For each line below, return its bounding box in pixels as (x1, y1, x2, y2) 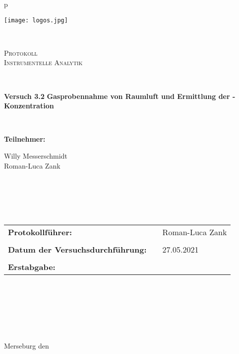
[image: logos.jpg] (4, 16, 68, 24)
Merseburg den (4, 341, 49, 351)
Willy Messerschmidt (4, 151, 67, 161)
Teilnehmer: (4, 134, 46, 144)
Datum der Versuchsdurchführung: (8, 243, 147, 255)
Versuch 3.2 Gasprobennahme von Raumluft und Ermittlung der (4, 90, 230, 101)
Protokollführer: (8, 226, 72, 238)
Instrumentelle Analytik (4, 57, 83, 68)
